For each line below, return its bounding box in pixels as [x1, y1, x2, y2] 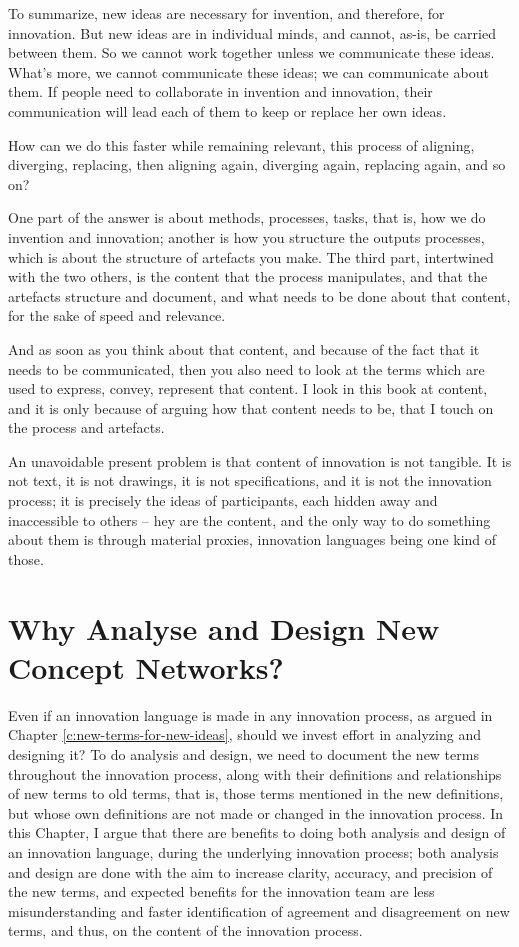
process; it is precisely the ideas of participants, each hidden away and [8, 490, 438, 511]
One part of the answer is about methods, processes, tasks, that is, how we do [8, 207, 486, 228]
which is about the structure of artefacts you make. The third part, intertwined [8, 246, 494, 267]
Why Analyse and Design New [8, 607, 440, 648]
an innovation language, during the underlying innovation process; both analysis [8, 841, 499, 862]
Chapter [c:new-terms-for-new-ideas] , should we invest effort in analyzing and [8, 724, 481, 745]
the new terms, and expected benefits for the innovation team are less [8, 881, 435, 902]
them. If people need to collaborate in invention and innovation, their [8, 81, 433, 102]
